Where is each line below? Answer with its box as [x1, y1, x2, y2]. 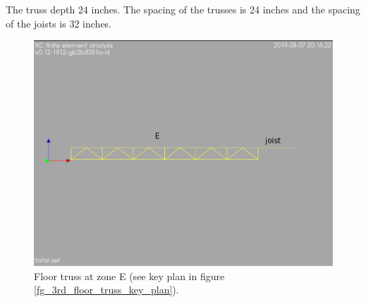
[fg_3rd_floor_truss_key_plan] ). [34, 282, 179, 297]
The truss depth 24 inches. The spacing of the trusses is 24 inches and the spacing [6, 2, 360, 16]
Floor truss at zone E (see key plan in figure [34, 268, 225, 283]
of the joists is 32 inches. [6, 16, 112, 30]
